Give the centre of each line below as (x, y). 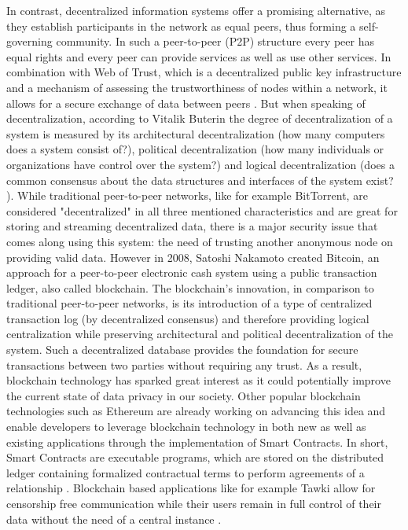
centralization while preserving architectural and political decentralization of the (200, 334)
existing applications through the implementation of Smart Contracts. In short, (197, 442)
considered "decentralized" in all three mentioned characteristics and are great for (202, 210)
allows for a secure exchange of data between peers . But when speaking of (186, 103)
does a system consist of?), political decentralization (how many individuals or (195, 149)
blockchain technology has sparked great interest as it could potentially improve (198, 380)
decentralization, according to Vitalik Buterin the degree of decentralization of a (200, 118)
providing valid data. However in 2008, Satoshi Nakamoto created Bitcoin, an (193, 257)
